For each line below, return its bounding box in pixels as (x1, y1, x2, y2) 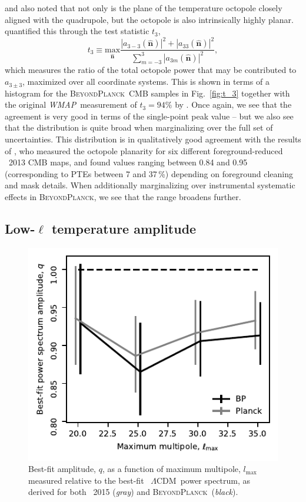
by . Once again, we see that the (175, 98, 292, 111)
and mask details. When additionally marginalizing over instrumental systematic (5, 179, 295, 191)
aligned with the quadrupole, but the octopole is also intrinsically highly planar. (5, 13, 294, 25)
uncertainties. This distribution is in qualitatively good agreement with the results (5, 133, 301, 145)
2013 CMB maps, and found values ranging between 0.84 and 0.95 (8, 156, 248, 168)
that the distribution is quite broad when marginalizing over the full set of (5, 121, 273, 134)
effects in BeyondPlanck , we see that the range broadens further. (5, 190, 241, 202)
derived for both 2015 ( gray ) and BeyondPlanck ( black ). (28, 486, 238, 498)
